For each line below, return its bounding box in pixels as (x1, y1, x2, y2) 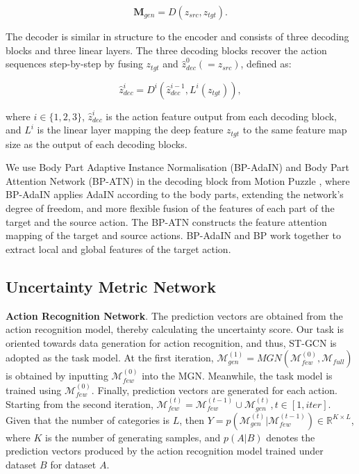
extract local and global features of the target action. (6, 241, 231, 256)
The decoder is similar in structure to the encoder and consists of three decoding (6, 29, 349, 43)
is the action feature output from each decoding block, (106, 108, 337, 123)
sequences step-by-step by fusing (6, 56, 143, 71)
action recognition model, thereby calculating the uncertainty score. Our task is (6, 322, 344, 336)
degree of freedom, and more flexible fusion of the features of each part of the (6, 201, 335, 215)
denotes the (266, 430, 315, 444)
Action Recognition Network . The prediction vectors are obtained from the (6, 308, 343, 322)
